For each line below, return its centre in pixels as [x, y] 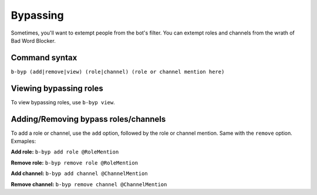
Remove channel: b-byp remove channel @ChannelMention [89, 184]
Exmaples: [23, 141]
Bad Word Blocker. [33, 40]
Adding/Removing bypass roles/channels [88, 119]
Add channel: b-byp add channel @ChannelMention [79, 173]
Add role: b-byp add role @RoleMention [65, 152]
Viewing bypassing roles [57, 88]
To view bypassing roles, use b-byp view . [63, 102]
